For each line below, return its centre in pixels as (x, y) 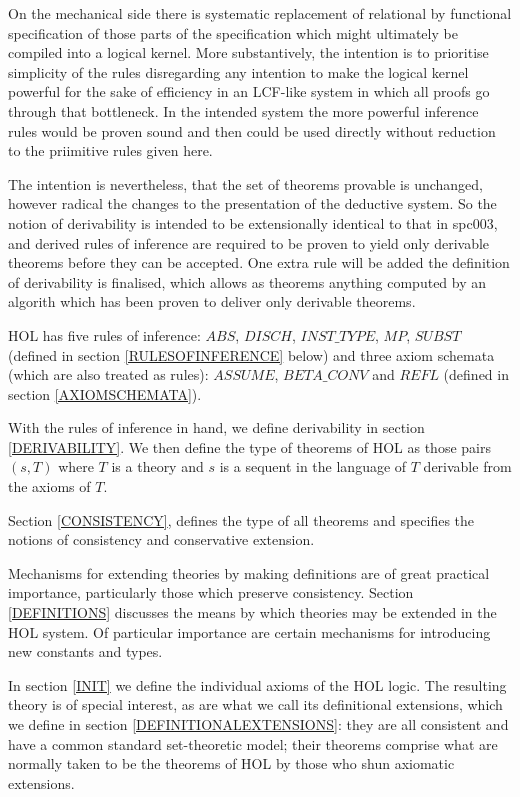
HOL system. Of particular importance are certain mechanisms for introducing (249, 631)
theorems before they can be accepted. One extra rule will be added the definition (259, 262)
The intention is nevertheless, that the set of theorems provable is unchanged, (245, 183)
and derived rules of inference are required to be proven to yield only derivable (249, 242)
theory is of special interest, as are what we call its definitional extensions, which (255, 704)
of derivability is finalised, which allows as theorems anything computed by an (247, 281)
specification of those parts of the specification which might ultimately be (233, 32)
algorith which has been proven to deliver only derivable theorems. (212, 301)
